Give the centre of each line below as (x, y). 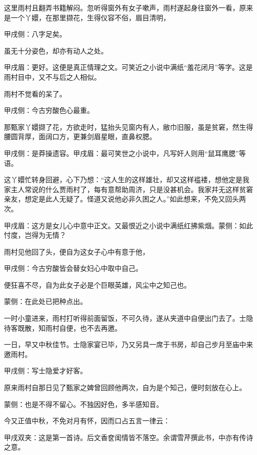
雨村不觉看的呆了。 (35, 93)
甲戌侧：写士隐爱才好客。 (45, 371)
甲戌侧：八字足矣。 (35, 34)
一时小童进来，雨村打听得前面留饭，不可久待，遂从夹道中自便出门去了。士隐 (128, 318)
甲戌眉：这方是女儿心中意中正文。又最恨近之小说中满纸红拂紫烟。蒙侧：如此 (128, 225)
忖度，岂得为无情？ (35, 235)
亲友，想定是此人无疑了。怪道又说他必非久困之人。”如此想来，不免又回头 (122, 199)
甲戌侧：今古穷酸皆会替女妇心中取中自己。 (73, 268)
